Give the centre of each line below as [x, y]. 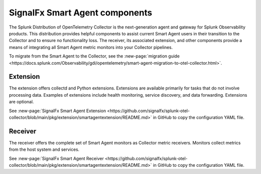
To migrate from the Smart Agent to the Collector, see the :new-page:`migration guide [94, 56]
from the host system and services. [44, 149]
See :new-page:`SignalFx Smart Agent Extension [58, 111]
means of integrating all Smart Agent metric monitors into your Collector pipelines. [91, 47]
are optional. [21, 102]
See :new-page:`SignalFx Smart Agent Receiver [56, 158]
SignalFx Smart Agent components [80, 13]
